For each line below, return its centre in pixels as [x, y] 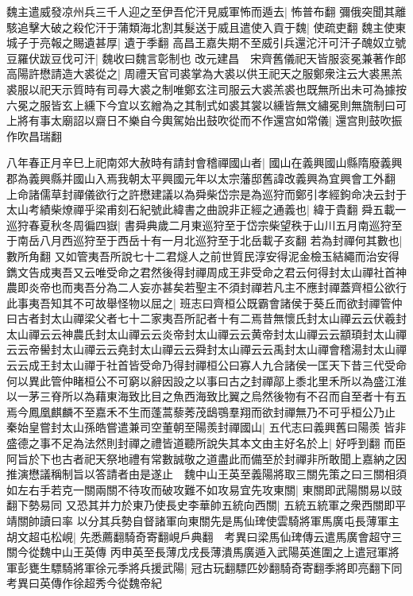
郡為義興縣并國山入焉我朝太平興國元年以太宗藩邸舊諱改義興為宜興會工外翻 [201, 178]
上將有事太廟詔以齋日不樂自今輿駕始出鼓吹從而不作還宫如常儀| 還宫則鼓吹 [199, 120]
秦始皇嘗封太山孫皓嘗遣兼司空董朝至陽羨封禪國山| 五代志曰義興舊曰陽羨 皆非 [206, 427]
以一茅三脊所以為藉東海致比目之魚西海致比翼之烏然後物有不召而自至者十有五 [206, 396]
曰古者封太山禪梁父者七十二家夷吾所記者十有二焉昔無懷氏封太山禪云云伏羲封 [206, 318]
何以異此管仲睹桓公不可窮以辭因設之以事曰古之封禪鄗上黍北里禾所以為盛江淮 [206, 380]
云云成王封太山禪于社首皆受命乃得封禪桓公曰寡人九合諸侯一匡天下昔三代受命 [206, 365]
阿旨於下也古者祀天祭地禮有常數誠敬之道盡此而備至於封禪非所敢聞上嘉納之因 [206, 458]
